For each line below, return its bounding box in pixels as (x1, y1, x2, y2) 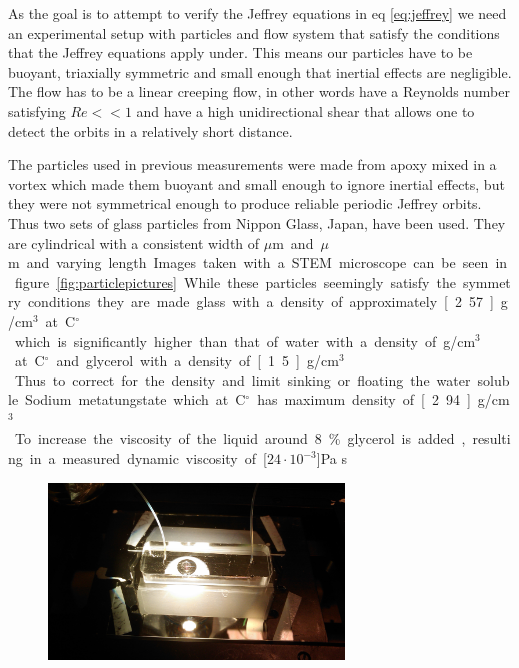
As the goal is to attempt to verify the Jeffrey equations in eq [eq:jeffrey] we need (8, 3, 507, 23)
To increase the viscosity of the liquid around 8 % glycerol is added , (14, 428, 466, 449)
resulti (472, 428, 511, 449)
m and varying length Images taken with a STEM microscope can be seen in (8, 252, 508, 273)
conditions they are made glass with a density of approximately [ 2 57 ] (27, 291, 494, 312)
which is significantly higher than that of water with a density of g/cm (14, 330, 476, 351)
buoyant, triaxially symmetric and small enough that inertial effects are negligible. (8, 61, 512, 82)
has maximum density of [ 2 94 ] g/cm (257, 389, 510, 410)
